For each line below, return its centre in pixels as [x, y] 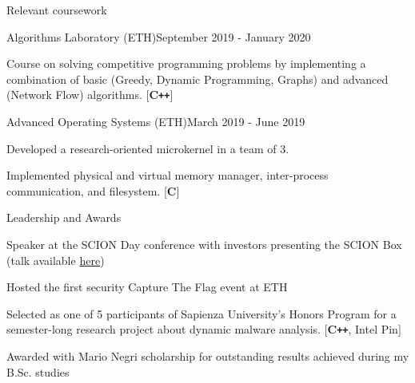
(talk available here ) [56, 260]
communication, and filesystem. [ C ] [93, 190]
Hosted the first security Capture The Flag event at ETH [147, 287]
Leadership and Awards [64, 217]
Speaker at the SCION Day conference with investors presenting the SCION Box [204, 244]
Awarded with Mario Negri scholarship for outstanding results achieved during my [208, 356]
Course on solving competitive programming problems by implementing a [186, 63]
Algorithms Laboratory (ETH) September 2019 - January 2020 [159, 36]
